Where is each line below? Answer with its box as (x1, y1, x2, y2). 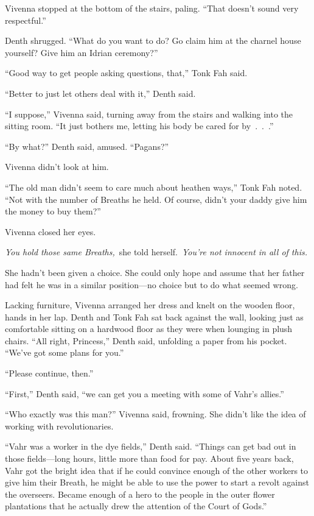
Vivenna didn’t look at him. (5, 160, 109, 173)
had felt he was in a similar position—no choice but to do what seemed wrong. (5, 278, 298, 291)
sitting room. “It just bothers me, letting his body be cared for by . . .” (5, 119, 274, 132)
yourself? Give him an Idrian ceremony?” (5, 46, 158, 58)
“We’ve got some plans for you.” (5, 346, 124, 359)
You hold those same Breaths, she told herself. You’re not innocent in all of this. (5, 246, 307, 258)
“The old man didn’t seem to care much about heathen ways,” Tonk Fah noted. (5, 180, 302, 193)
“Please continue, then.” (5, 367, 94, 380)
